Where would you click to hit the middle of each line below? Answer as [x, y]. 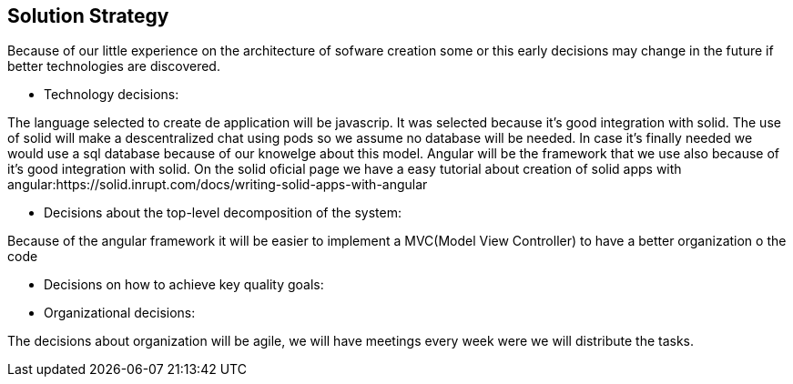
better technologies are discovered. [114, 66]
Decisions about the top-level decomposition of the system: [223, 213]
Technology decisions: [112, 95]
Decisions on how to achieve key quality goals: [184, 285]
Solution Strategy [88, 16]
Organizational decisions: [120, 313]
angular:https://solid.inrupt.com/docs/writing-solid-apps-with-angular [218, 185]
